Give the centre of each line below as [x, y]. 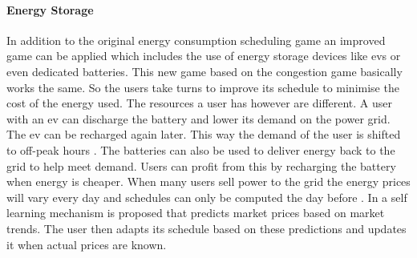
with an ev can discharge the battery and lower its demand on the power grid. [198, 118]
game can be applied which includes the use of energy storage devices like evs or [204, 56]
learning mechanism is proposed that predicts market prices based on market [196, 213]
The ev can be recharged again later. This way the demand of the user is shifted [204, 134]
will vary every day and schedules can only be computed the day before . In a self [207, 197]
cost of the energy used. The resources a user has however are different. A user [200, 103]
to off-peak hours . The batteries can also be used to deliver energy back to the [201, 149]
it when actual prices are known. [87, 244]
